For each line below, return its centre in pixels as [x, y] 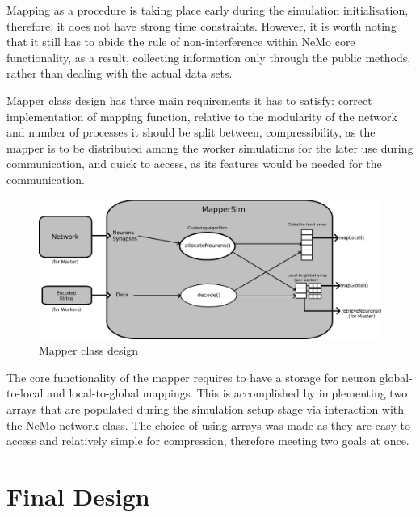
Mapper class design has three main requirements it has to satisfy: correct [189, 100]
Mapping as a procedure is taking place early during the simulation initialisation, [208, 10]
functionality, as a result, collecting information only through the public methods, [209, 57]
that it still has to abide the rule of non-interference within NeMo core [181, 42]
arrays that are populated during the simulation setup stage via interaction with [206, 408]
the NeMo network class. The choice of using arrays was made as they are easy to [208, 425]
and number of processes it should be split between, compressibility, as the [191, 132]
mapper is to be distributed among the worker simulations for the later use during [210, 147]
